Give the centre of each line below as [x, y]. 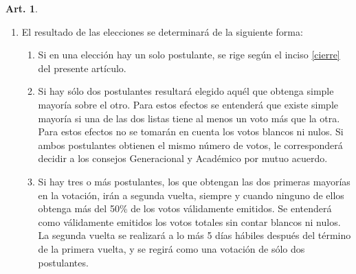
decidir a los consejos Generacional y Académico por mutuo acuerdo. [183, 158]
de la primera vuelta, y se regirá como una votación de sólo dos [171, 248]
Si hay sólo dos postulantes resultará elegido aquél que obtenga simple [186, 91]
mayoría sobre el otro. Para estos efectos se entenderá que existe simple [188, 104]
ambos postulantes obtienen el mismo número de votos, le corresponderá [190, 145]
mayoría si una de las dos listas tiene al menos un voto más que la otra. [189, 118]
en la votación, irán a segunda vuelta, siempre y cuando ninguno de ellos [191, 195]
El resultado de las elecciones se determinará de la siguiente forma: [162, 31]
